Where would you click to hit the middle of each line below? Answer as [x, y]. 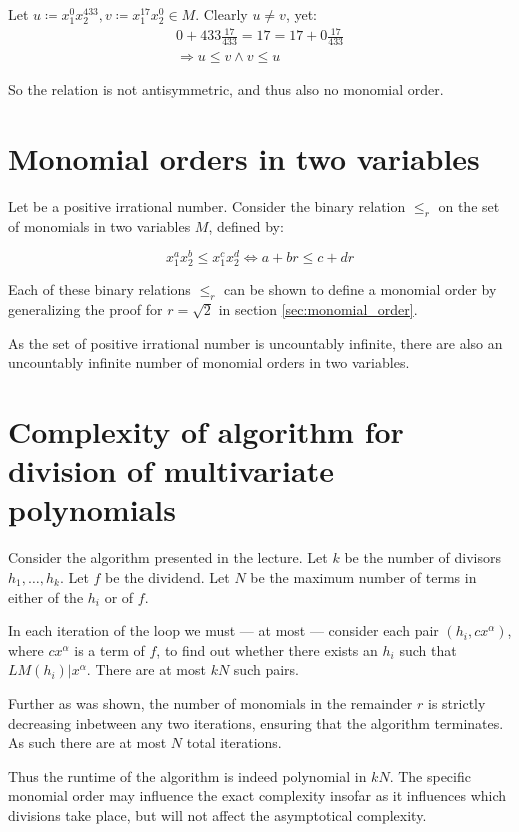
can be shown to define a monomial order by [360, 289]
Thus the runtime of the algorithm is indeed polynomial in [187, 775]
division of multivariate [171, 470]
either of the [46, 596]
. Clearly [221, 14]
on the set [469, 205]
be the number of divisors [422, 557]
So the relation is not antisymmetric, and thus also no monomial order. [226, 89]
